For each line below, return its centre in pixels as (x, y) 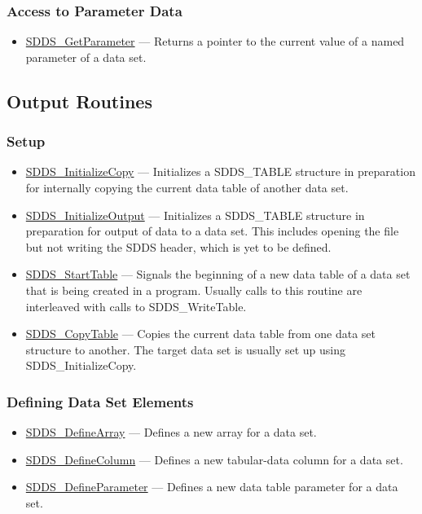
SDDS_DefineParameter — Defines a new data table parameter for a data (212, 487)
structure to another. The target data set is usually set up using (186, 349)
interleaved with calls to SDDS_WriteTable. (136, 306)
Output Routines (79, 101)
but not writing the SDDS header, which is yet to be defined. (178, 246)
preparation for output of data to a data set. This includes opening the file (212, 231)
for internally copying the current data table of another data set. (187, 187)
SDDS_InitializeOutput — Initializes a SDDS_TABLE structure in (195, 215)
